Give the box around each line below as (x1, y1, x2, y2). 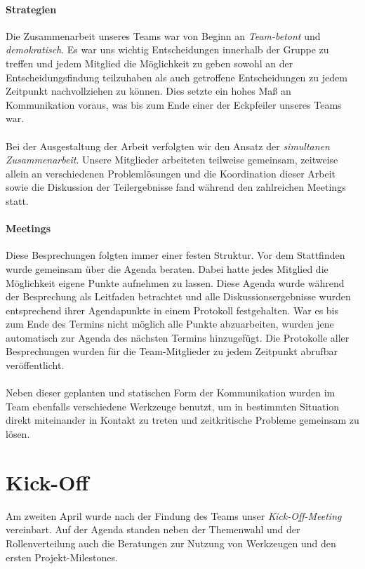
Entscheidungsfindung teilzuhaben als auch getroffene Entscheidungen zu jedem (6, 69, 347, 84)
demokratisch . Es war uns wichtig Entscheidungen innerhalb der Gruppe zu (6, 42, 329, 57)
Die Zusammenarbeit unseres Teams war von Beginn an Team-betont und (6, 28, 321, 43)
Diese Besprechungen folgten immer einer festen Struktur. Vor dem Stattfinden (6, 248, 345, 262)
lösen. (6, 427, 30, 441)
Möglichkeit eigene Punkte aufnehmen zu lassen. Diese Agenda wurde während (6, 275, 345, 290)
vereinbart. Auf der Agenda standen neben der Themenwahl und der (6, 522, 300, 537)
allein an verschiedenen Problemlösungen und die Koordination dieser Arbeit (6, 166, 336, 180)
